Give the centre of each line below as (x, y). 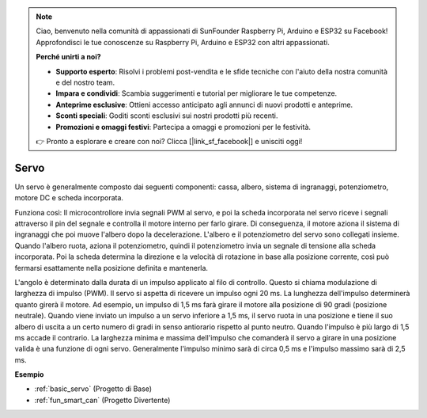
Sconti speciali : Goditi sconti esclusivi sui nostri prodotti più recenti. (167, 116)
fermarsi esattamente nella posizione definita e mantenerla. (111, 268)
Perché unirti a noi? (69, 57)
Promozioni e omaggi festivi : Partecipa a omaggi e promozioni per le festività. (183, 127)
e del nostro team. (85, 82)
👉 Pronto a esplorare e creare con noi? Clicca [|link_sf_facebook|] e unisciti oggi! (169, 141)
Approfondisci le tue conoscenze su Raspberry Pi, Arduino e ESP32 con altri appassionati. (183, 42)
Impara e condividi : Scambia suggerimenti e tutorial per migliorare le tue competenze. (196, 93)
